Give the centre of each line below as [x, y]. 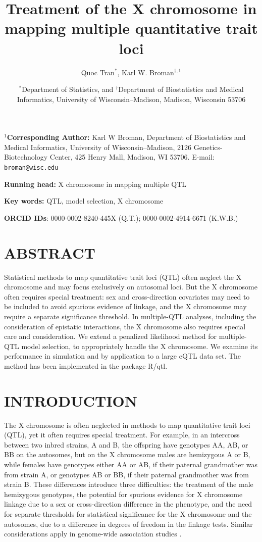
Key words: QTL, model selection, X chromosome [84, 201]
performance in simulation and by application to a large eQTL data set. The [123, 356]
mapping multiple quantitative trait [131, 28]
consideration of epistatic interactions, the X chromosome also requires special [125, 326]
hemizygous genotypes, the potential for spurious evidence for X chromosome [123, 494]
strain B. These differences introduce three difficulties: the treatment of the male [129, 484]
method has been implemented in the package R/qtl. [86, 365]
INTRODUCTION [71, 400]
